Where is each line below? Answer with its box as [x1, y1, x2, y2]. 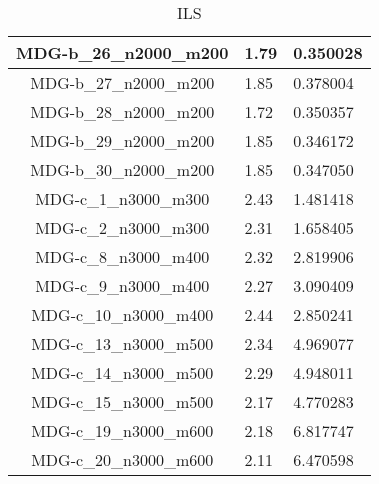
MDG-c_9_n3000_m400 [35, 274, 210, 297]
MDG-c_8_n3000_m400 [35, 245, 210, 268]
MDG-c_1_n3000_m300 [35, 187, 210, 210]
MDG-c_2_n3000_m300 [35, 216, 210, 239]
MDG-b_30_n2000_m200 [30, 158, 215, 181]
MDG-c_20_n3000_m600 [31, 448, 214, 471]
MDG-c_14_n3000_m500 [31, 361, 214, 384]
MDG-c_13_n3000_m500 [31, 332, 214, 355]
